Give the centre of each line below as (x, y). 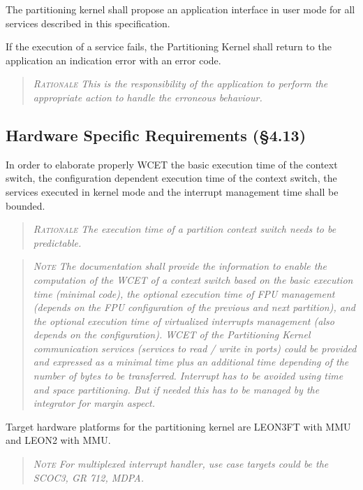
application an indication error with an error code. (113, 60)
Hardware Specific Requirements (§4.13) (156, 135)
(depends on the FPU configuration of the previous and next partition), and (194, 307)
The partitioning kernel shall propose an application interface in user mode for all (180, 9)
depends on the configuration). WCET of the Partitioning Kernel (172, 334)
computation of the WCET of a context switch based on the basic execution (193, 279)
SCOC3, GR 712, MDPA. (88, 477)
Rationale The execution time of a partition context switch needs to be (185, 229)
